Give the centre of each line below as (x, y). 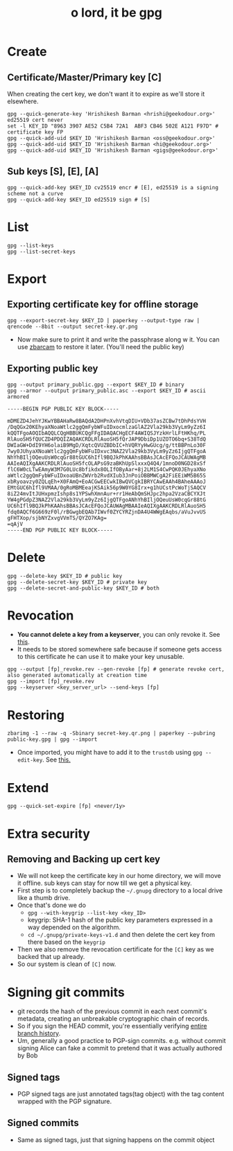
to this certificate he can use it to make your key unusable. (101, 657)
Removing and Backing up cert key (84, 859)
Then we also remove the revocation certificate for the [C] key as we (115, 949)
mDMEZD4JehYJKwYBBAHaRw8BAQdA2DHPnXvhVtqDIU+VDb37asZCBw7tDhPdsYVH (107, 421)
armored (18, 396)
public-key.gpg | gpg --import (52, 739)
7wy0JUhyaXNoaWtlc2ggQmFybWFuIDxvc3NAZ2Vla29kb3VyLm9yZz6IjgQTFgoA (107, 451)
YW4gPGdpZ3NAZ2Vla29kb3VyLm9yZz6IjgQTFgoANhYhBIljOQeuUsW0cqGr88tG (107, 500)
